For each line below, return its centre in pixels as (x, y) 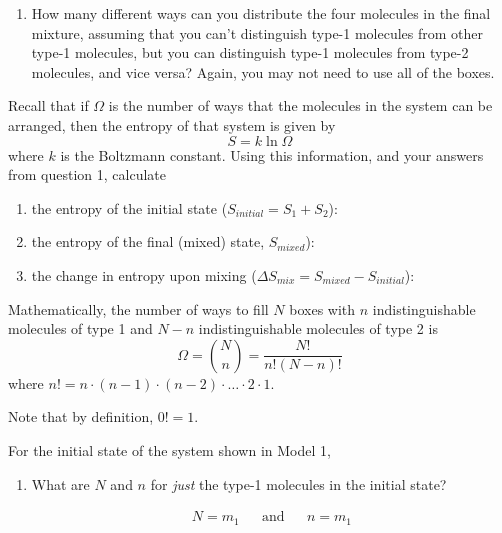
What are (60, 483)
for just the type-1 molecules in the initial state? (298, 483)
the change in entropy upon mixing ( (144, 274)
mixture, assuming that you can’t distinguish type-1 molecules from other (257, 32)
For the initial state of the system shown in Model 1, (169, 449)
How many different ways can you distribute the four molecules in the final (261, 13)
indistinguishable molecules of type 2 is (318, 328)
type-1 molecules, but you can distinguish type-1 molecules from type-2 (250, 52)
